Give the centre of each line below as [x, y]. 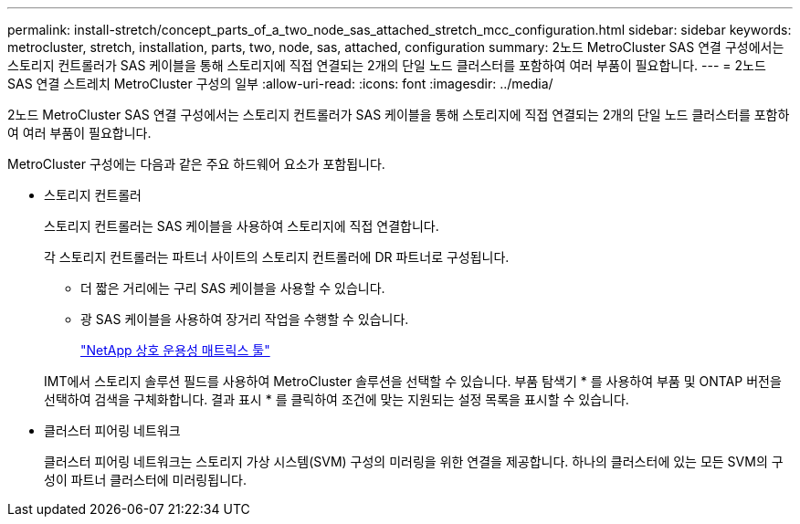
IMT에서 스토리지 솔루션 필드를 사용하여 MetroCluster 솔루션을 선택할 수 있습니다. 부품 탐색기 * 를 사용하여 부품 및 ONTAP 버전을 [413, 381]
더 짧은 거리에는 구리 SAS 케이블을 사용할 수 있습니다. [233, 288]
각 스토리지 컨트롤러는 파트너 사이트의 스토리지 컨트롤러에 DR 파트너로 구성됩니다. [277, 257]
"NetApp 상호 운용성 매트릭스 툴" [175, 350]
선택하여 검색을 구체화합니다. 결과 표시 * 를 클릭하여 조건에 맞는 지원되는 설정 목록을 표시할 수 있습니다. [337, 399]
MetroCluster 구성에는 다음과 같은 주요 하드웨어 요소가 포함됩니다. [196, 164]
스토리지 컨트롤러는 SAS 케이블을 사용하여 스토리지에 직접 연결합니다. [242, 226]
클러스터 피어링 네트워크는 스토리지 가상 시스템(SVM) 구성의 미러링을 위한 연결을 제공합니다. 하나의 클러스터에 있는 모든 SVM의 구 [414, 461]
